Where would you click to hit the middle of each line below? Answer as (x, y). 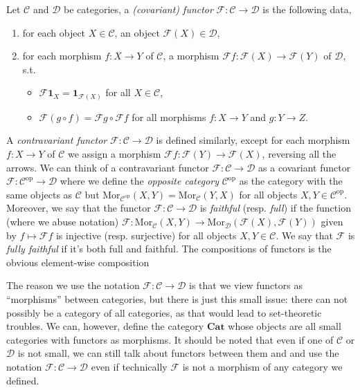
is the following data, (307, 9)
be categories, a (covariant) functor (138, 9)
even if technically (129, 366)
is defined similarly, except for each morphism (253, 140)
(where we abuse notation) (63, 222)
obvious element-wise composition (78, 262)
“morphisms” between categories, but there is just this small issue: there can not (177, 299)
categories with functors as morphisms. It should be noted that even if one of (170, 339)
